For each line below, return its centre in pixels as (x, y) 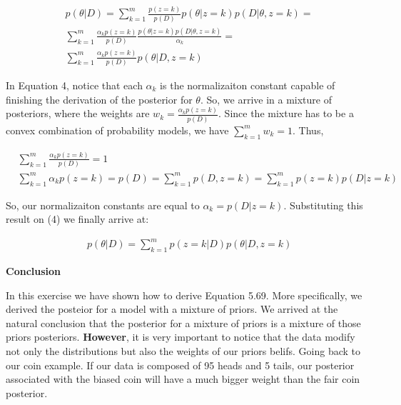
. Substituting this (323, 205)
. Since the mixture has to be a (286, 113)
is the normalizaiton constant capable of (248, 85)
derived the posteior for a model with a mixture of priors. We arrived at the (172, 309)
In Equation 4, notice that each (74, 85)
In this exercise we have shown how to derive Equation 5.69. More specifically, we (184, 295)
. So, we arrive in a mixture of (266, 99)
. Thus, (308, 130)
